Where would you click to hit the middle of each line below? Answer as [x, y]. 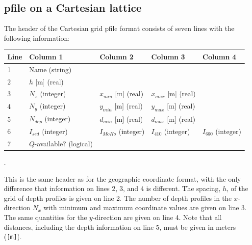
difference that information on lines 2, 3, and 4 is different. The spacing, [112, 188]
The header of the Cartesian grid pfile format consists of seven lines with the [119, 28]
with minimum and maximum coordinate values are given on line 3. [145, 207]
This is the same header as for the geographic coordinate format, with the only [123, 178]
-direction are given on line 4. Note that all [157, 217]
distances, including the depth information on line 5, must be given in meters [120, 227]
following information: [37, 38]
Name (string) [50, 69]
